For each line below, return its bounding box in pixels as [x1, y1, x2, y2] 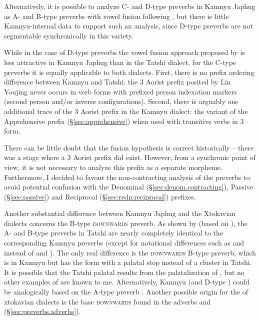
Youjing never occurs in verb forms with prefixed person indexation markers [4, 86, 237, 96]
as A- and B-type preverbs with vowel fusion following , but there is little [4, 10, 229, 21]
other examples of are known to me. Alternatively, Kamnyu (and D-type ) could [4, 276, 249, 287]
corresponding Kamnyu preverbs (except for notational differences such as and [4, 237, 244, 248]
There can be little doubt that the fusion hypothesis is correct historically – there [4, 142, 254, 152]
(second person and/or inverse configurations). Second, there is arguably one [4, 96, 238, 106]
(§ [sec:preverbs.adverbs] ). [4, 306, 81, 316]
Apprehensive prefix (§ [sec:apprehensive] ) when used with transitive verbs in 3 [4, 115, 244, 126]
